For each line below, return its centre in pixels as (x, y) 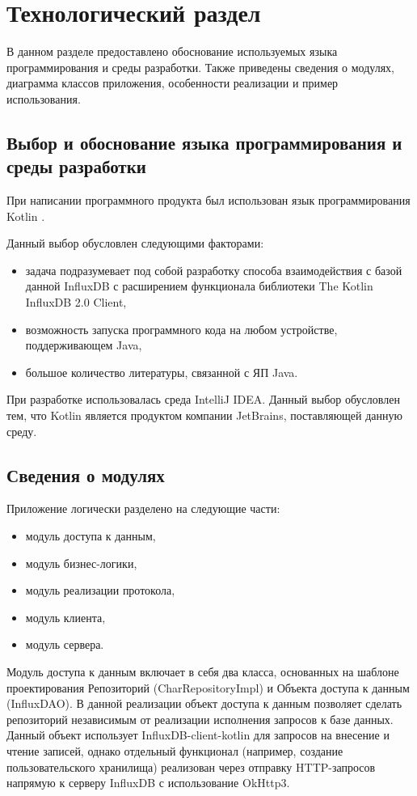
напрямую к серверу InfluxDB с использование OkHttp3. (148, 783)
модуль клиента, (65, 617)
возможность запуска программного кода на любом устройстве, (181, 329)
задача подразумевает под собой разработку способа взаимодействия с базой (214, 270)
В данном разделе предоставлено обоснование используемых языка (172, 51)
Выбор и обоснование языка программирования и (204, 142)
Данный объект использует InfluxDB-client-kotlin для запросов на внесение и (198, 735)
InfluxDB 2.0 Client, (76, 302)
